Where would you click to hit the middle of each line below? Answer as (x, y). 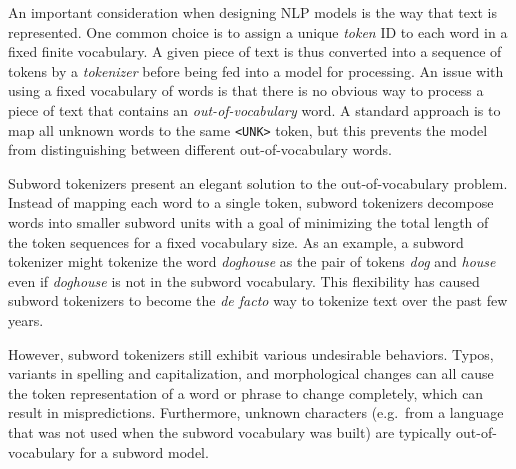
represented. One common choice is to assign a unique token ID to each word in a (258, 31)
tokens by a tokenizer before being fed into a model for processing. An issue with (256, 70)
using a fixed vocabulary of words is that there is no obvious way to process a (246, 90)
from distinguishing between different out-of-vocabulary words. (200, 149)
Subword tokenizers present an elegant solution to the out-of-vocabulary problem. (258, 182)
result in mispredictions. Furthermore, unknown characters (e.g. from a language (256, 412)
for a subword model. (144, 451)
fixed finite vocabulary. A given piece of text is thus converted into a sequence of (255, 51)
